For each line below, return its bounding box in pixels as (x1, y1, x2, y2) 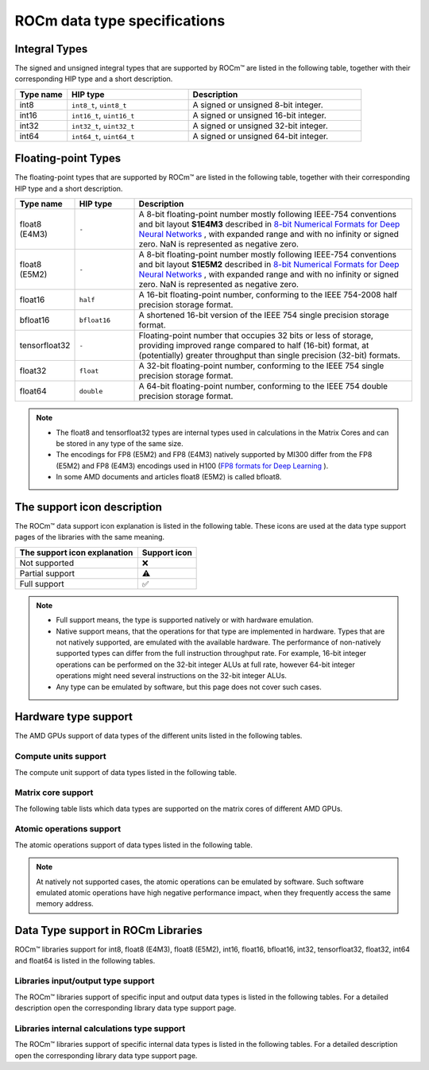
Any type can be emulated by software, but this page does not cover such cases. (56, 682, 322, 692)
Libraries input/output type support (14, 975, 155, 987)
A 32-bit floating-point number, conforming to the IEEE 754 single (138, 360, 385, 371)
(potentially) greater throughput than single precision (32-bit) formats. (138, 350, 400, 361)
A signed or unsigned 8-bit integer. (192, 99, 323, 110)
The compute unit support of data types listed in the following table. (14, 767, 238, 777)
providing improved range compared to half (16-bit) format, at (138, 340, 369, 351)
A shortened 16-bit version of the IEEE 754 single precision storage (138, 310, 389, 321)
